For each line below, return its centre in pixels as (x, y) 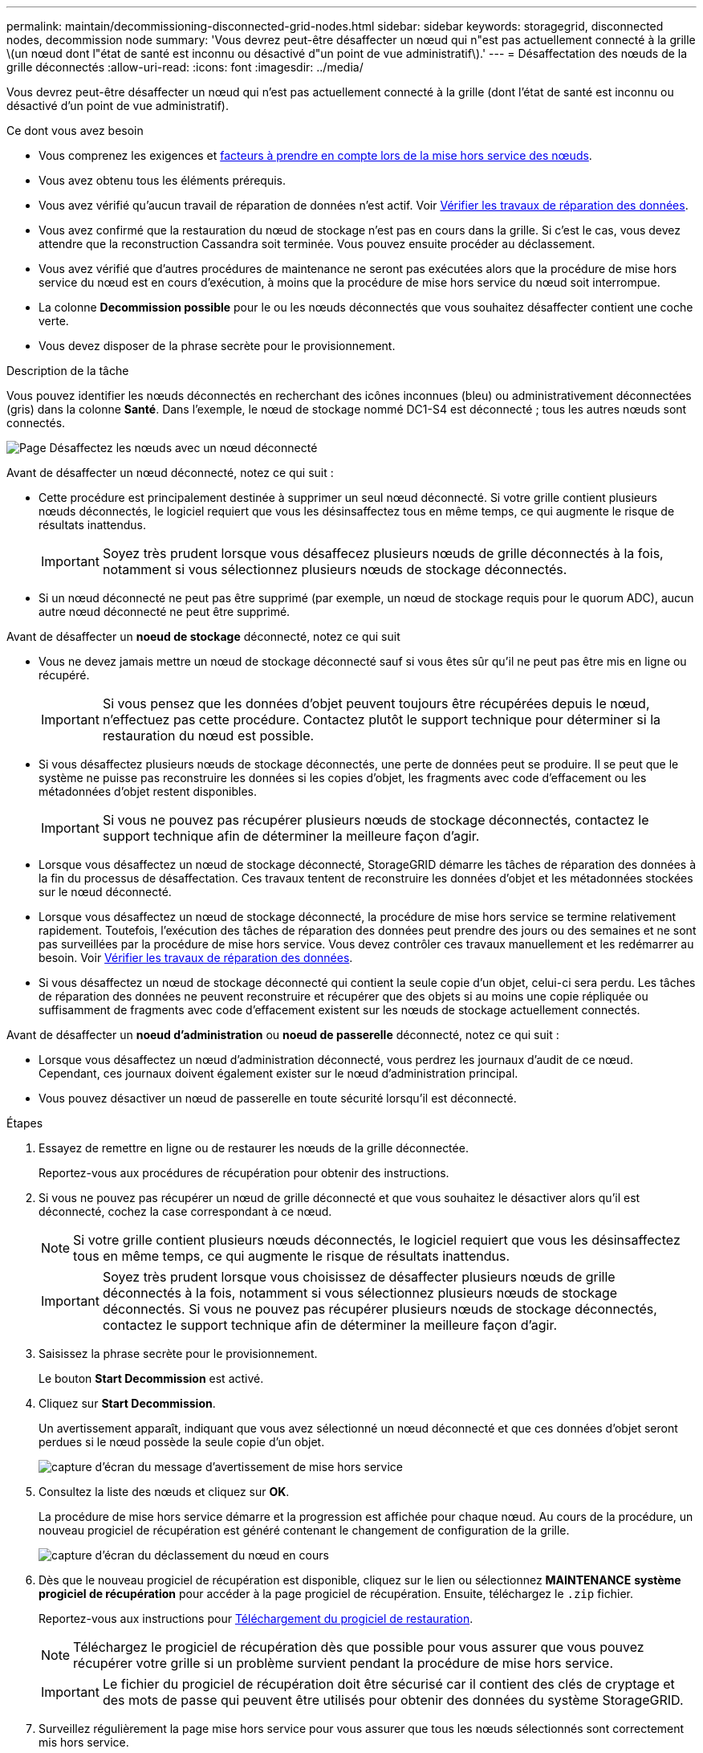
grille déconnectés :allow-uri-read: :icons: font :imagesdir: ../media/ (185, 67)
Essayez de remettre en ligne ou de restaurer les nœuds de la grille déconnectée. (254, 1148)
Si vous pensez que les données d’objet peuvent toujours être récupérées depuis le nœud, (376, 703)
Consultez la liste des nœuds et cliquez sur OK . (164, 1492)
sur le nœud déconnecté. (105, 892)
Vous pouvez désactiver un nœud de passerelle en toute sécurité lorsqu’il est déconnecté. (278, 1098)
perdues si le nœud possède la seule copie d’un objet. (182, 1442)
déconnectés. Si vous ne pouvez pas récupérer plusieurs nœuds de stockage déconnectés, (380, 1309)
